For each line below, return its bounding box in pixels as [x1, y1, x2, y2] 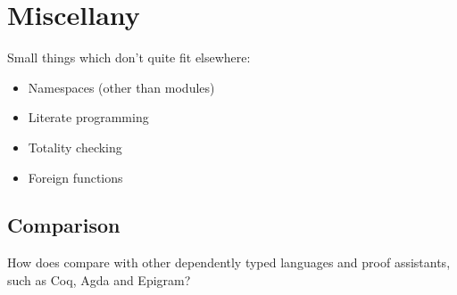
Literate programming [28, 108, 149, 127]
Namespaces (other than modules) [28, 78, 215, 96]
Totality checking [28, 137, 122, 156]
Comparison [7, 211, 120, 239]
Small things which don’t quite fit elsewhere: [7, 48, 251, 67]
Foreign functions [28, 168, 123, 186]
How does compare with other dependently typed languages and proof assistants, [7, 253, 451, 272]
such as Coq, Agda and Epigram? [7, 270, 191, 289]
